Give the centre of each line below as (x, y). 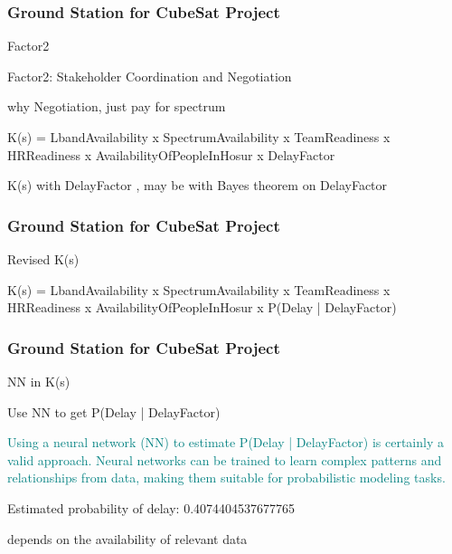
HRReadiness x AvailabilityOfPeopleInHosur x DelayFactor (171, 154)
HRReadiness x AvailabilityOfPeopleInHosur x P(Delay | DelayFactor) (202, 307)
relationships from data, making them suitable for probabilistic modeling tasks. (226, 478)
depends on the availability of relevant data (127, 538)
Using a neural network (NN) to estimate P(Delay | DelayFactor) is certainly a (226, 442)
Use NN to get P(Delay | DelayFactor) (114, 411)
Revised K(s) (43, 259)
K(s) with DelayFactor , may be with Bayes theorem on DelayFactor (198, 185)
